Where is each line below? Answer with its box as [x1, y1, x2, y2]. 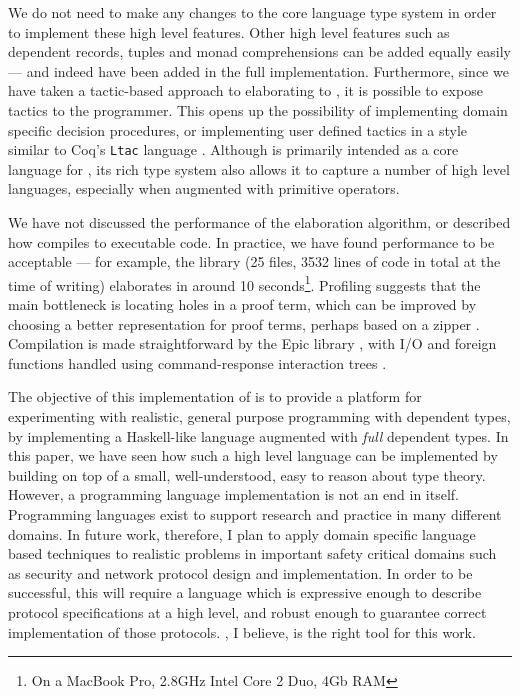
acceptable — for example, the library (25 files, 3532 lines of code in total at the [8, 251, 501, 272]
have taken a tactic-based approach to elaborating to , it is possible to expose [8, 80, 483, 101]
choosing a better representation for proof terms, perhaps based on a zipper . [8, 313, 480, 334]
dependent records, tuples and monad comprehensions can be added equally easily [8, 41, 511, 62]
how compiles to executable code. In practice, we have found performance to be [8, 231, 495, 252]
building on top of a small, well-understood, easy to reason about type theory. [8, 464, 486, 485]
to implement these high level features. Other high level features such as [8, 21, 450, 42]
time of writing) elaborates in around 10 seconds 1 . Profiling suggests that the [8, 271, 481, 295]
